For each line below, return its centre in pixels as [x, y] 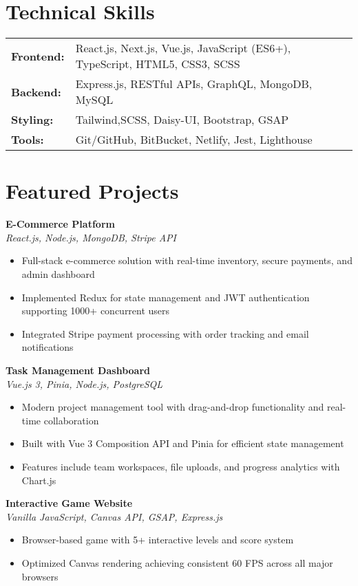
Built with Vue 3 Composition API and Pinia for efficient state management [183, 443]
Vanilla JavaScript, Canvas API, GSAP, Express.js [114, 516]
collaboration [71, 420]
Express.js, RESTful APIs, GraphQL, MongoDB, [194, 84]
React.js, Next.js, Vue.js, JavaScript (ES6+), [183, 48]
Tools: [28, 140]
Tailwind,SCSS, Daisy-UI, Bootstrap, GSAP [182, 120]
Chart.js [39, 480]
